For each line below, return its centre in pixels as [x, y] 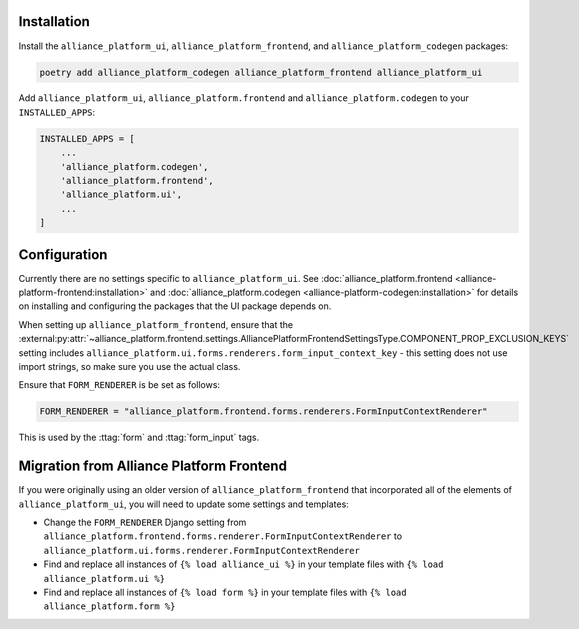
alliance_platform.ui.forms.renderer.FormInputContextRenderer [201, 550]
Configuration [63, 254]
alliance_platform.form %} [109, 606]
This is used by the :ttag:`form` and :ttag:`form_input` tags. [139, 437]
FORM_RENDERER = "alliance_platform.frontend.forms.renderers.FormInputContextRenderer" [264, 411]
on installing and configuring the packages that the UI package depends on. [175, 306]
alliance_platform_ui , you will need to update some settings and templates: [183, 504]
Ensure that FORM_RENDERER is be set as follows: [119, 385]
